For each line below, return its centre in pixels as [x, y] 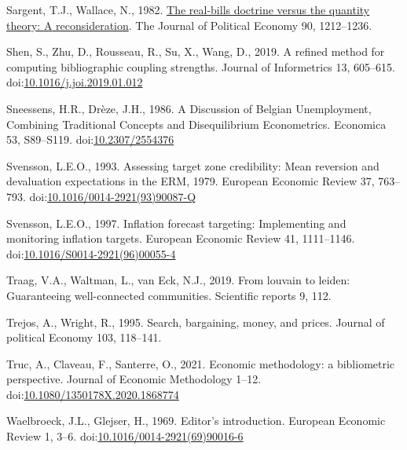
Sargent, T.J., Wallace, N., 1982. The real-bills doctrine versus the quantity [188, 9]
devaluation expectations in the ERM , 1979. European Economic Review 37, [191, 181]
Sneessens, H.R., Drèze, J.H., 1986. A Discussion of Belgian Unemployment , [189, 108]
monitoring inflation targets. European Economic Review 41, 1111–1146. [181, 238]
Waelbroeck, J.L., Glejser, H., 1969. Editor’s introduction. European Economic [196, 421]
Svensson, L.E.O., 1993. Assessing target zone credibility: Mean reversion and [193, 165]
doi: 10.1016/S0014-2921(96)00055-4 [91, 253]
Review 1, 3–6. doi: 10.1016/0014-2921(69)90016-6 [125, 436]
